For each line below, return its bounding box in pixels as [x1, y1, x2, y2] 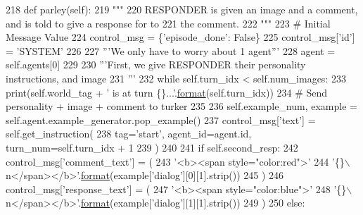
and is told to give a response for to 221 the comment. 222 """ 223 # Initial [6, 16, 331, 30]
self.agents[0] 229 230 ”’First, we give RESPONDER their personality [6, 57, 306, 72]
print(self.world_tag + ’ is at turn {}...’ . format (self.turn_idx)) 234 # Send [6, 85, 328, 99]
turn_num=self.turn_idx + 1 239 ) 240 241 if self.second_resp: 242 [6, 140, 298, 154]
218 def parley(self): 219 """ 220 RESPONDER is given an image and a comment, [6, 2, 358, 16]
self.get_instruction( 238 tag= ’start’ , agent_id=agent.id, [6, 126, 252, 141]
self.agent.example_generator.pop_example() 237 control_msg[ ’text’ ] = [6, 112, 316, 127]
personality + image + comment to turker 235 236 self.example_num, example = [6, 99, 357, 113]
